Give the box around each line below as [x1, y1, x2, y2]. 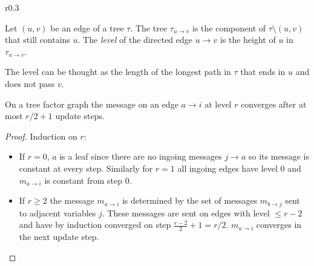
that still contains [5, 33, 70, 46]
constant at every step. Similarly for [19, 161, 153, 174]
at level [204, 97, 232, 110]
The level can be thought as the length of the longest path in [5, 65, 231, 78]
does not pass [5, 77, 55, 89]
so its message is [249, 150, 309, 163]
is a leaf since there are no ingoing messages [59, 150, 222, 163]
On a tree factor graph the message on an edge [5, 97, 178, 110]
